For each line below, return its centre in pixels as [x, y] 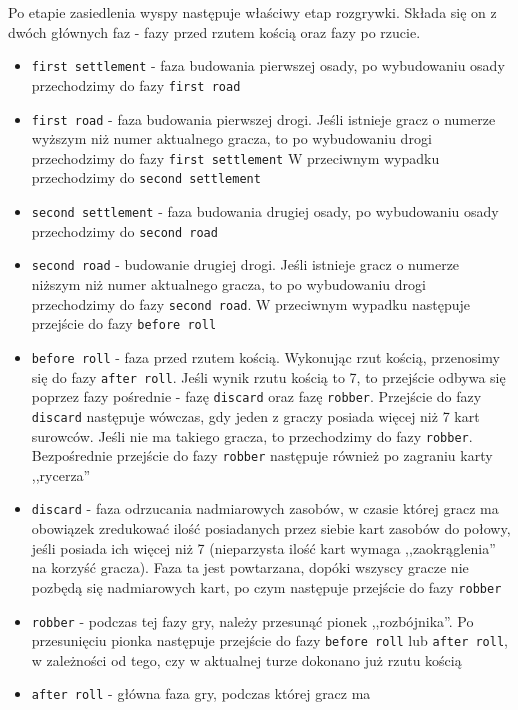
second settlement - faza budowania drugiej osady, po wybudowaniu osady [265, 211]
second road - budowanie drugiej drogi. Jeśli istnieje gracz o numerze [245, 264]
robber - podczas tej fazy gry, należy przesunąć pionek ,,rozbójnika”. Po [252, 620]
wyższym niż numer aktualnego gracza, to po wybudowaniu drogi [231, 138]
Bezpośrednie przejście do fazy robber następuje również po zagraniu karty [262, 455]
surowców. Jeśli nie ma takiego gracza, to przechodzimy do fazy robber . [252, 435]
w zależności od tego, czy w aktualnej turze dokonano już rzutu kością [246, 659]
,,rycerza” [61, 474]
